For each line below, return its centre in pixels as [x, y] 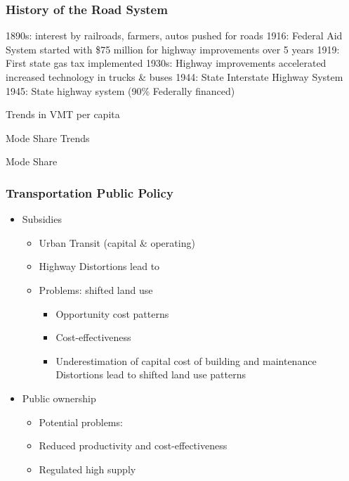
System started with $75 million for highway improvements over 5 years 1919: [173, 49]
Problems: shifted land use [96, 289]
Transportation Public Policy [90, 192]
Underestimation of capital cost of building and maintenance [186, 360]
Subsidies [42, 219]
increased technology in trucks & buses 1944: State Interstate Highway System [174, 77]
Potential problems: [81, 422]
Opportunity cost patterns [112, 313]
